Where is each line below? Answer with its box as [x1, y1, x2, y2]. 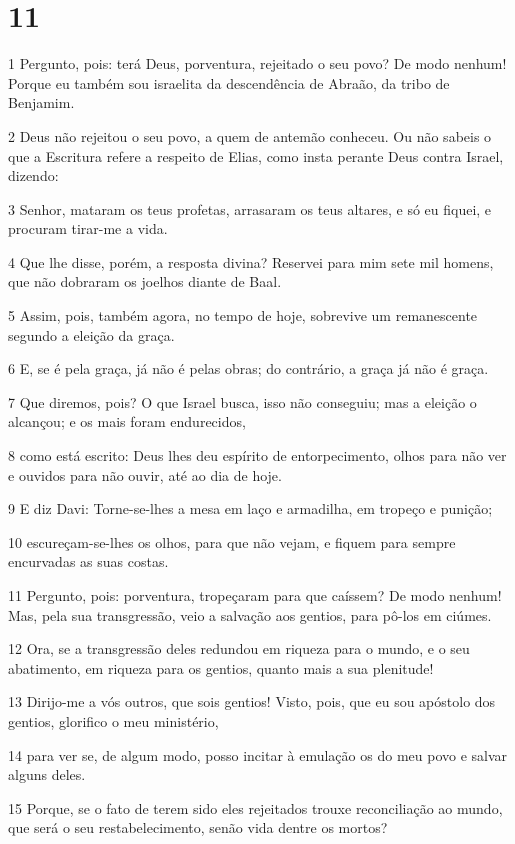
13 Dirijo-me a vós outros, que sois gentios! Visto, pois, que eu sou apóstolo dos [8, 691, 496, 712]
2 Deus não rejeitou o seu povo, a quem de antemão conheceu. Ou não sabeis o [8, 125, 492, 146]
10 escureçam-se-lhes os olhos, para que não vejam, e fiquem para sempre [8, 531, 456, 552]
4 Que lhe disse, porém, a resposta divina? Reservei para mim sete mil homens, [8, 251, 494, 272]
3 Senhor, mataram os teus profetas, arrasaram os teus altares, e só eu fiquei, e [8, 198, 492, 219]
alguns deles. [8, 764, 86, 785]
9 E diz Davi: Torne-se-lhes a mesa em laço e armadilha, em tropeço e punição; [8, 498, 493, 519]
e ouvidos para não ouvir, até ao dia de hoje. [8, 464, 282, 485]
